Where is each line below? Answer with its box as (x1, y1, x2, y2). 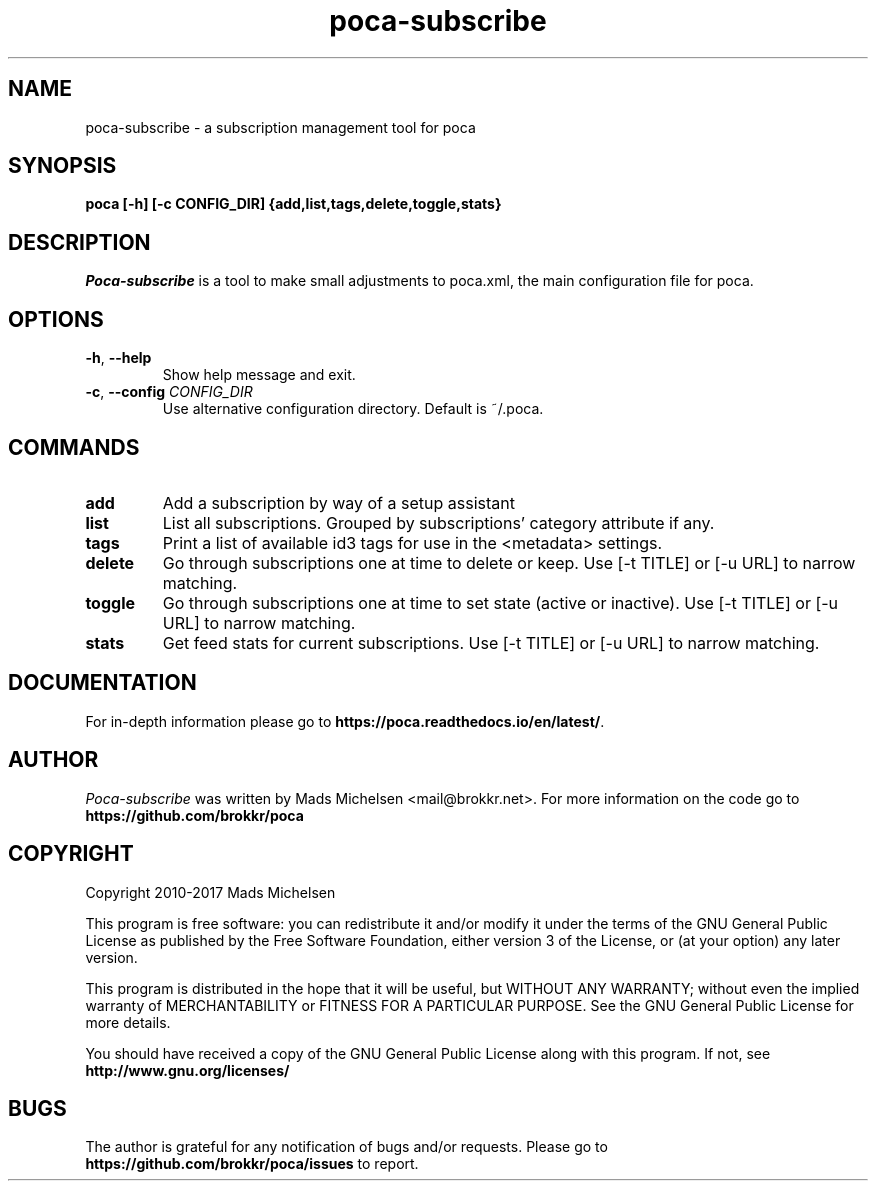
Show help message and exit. (162, 366, 356, 384)
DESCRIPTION (8, 229, 151, 255)
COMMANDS (8, 434, 140, 460)
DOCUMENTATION (8, 670, 197, 696)
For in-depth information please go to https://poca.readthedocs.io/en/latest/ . (85, 712, 605, 730)
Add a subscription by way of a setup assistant (162, 492, 515, 513)
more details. (85, 1013, 171, 1031)
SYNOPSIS (8, 153, 117, 179)
